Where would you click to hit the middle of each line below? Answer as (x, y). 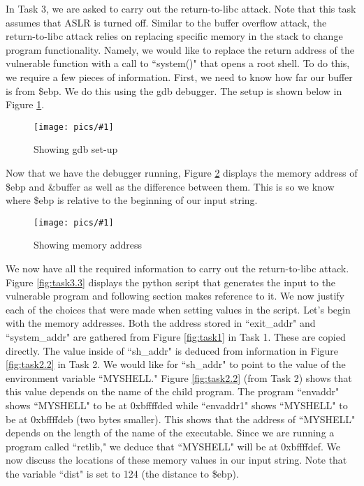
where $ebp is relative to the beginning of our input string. (132, 200)
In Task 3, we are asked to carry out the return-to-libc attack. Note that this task (181, 8)
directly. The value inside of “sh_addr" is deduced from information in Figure (172, 350)
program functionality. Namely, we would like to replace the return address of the (180, 49)
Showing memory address (88, 245)
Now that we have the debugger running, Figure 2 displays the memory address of (182, 172)
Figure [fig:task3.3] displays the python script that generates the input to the (171, 282)
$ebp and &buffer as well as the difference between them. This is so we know (170, 186)
